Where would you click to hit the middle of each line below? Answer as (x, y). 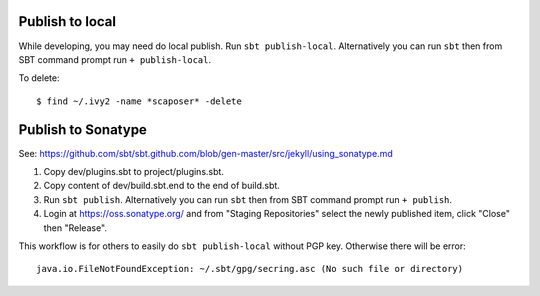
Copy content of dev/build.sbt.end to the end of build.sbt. (161, 186)
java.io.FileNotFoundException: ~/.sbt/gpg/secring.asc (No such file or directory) (250, 269)
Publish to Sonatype (82, 129)
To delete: (39, 78)
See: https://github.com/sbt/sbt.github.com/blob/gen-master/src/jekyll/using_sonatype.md (206, 153)
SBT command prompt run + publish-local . (115, 59)
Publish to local (67, 21)
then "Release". (75, 227)
